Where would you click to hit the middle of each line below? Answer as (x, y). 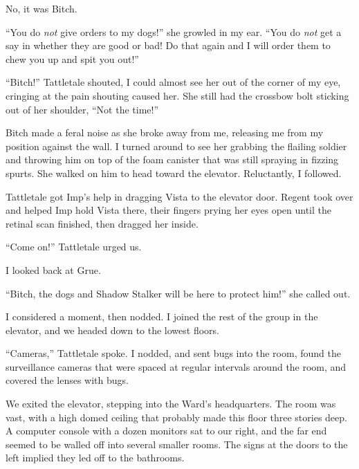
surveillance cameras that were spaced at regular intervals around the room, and (176, 366)
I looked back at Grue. (53, 269)
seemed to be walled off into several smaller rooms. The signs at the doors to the (177, 444)
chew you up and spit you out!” (72, 58)
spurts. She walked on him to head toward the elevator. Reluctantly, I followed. (174, 173)
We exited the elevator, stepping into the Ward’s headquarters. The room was (171, 404)
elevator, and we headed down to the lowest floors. (112, 330)
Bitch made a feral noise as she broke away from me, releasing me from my (165, 132)
